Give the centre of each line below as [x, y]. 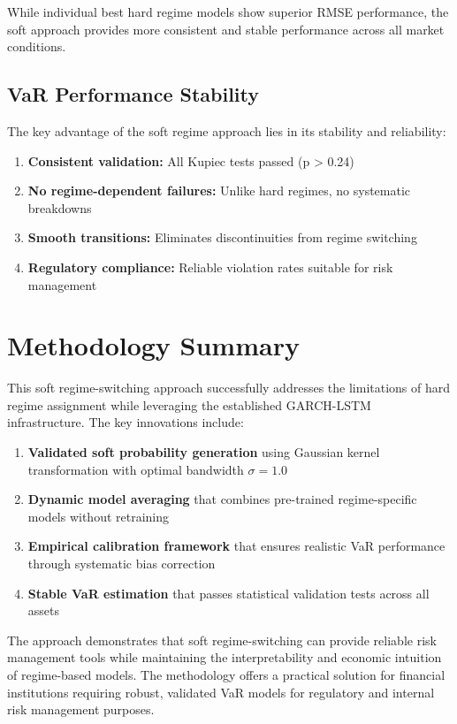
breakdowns [60, 207]
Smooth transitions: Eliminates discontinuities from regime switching [222, 237]
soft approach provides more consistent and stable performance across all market [226, 29]
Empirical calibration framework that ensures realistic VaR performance [236, 546]
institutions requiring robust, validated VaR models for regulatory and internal [221, 692]
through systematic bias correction [122, 564]
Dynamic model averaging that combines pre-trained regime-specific [222, 499]
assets [44, 610]
